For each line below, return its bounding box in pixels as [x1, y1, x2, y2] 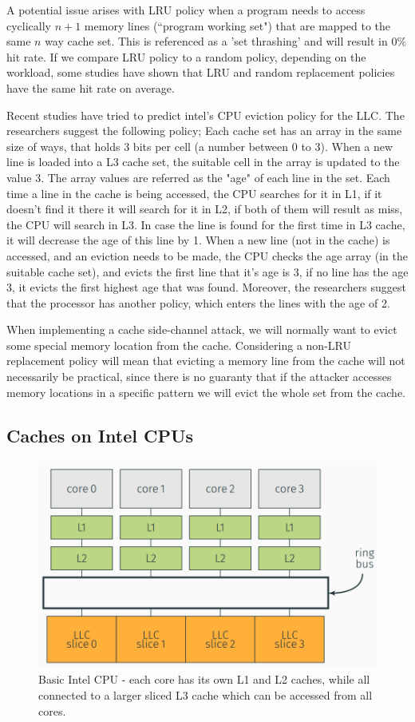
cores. [38, 702, 66, 719]
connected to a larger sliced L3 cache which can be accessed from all [38, 687, 373, 704]
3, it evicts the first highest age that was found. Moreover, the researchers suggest [6, 279, 406, 296]
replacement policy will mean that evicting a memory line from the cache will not [6, 352, 405, 369]
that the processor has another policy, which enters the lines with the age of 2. [6, 294, 390, 311]
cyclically [6, 17, 51, 34]
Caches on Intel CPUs [6, 422, 194, 447]
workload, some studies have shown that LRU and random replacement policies [6, 64, 395, 81]
